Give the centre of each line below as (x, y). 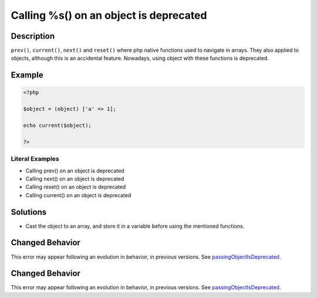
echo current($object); (58, 126)
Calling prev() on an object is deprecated (75, 171)
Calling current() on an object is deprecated (78, 195)
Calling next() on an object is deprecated (75, 178)
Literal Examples (35, 159)
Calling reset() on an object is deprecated (76, 187)
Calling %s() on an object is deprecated (109, 15)
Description (33, 36)
